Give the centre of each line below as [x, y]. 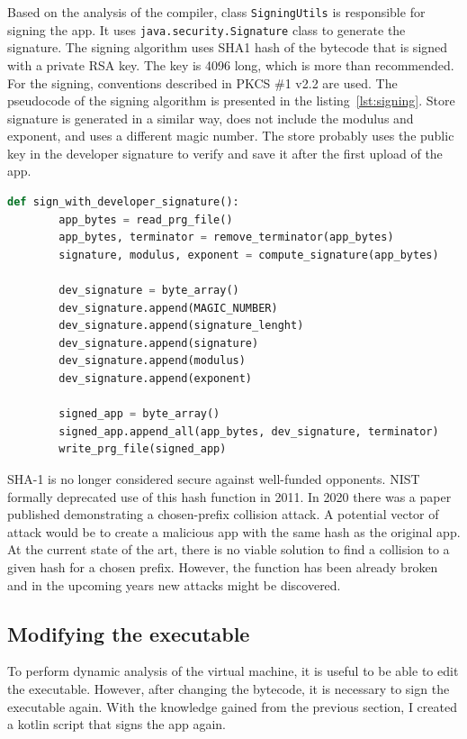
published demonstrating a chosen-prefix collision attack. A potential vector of [223, 514]
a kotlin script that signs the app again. [117, 724]
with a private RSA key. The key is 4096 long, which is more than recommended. [231, 64]
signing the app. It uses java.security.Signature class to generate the [207, 29]
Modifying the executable [129, 633]
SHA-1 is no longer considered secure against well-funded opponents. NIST [214, 478]
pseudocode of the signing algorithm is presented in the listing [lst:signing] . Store [231, 100]
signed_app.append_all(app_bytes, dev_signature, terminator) [249, 431]
